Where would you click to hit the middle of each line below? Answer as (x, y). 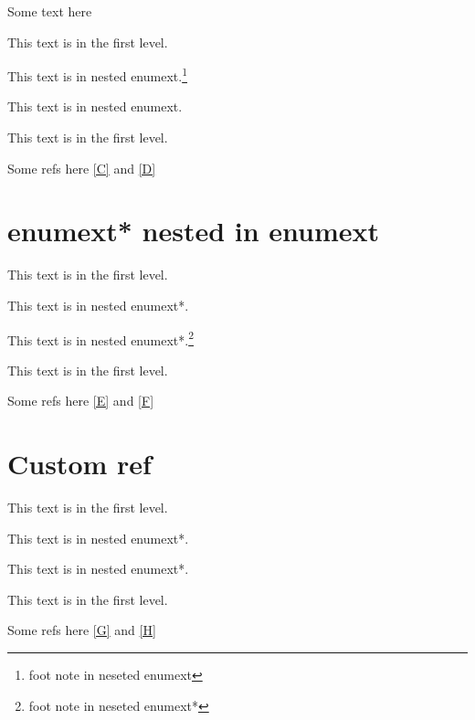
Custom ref (79, 464)
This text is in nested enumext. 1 (97, 74)
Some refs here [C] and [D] (82, 168)
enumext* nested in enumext (194, 231)
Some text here (50, 11)
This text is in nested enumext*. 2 (100, 338)
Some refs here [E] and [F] (81, 401)
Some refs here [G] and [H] (82, 630)
